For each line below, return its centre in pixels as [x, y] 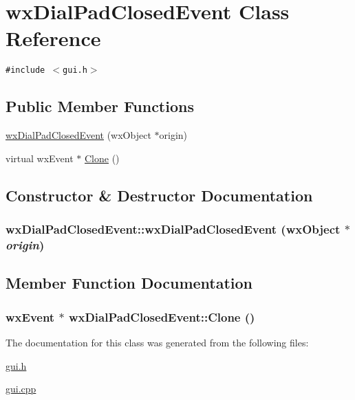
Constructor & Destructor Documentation [159, 195]
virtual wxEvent [40, 158]
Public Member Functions [100, 106]
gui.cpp [21, 389]
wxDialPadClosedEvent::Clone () [162, 316]
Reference [53, 38]
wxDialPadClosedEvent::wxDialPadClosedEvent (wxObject [173, 229]
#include [25, 70]
